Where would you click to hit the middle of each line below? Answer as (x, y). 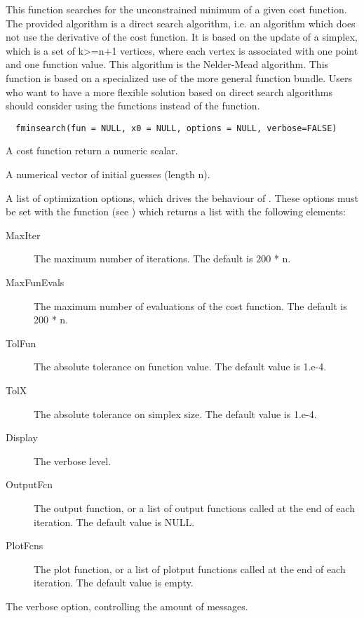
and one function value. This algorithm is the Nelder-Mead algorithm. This (167, 64)
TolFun (21, 343)
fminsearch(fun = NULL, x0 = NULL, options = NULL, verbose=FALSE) (176, 128)
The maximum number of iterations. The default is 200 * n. (162, 258)
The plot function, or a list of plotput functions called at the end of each (190, 569)
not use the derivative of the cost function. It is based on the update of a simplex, (182, 37)
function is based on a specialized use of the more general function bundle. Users (179, 78)
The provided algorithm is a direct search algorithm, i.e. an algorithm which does (181, 23)
